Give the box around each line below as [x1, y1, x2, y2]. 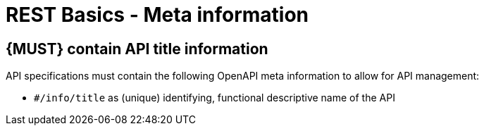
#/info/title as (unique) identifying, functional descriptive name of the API [34, 92, 395, 104]
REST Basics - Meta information [6, 3, 309, 27]
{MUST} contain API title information [6, 39, 268, 58]
